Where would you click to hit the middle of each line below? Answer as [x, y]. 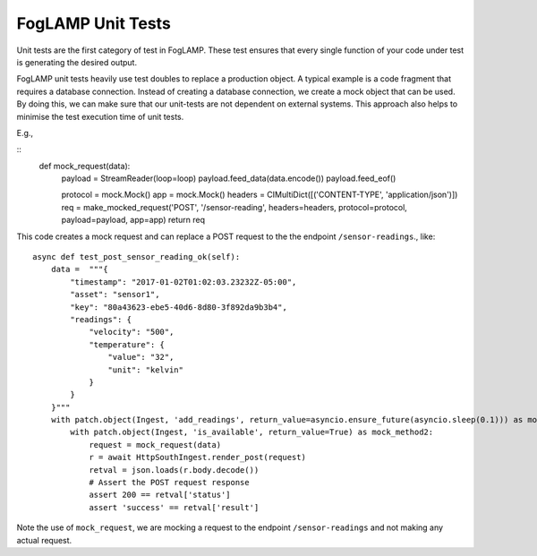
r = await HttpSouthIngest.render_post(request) [197, 458]
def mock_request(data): [85, 166]
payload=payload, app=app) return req [133, 220]
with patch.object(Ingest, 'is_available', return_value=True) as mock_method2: [252, 432]
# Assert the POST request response [169, 483]
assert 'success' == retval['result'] [174, 507]
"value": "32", [141, 357]
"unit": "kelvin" [145, 370]
